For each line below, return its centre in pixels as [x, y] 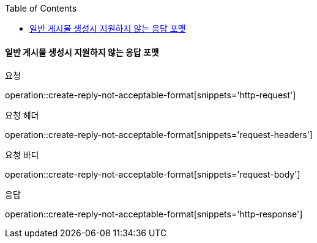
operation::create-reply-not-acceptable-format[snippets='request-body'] [153, 175]
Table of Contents [41, 8]
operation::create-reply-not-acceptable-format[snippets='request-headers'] [159, 135]
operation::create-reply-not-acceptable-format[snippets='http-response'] [154, 214]
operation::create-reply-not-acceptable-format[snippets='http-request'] [151, 95]
